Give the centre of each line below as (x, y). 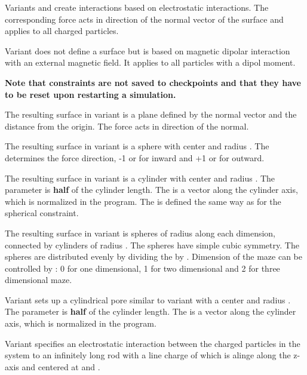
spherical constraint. (42, 213)
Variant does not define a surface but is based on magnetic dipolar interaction (148, 50)
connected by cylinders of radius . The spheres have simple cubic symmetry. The (152, 245)
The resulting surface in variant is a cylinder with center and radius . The (140, 178)
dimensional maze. (39, 280)
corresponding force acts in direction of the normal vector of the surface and (144, 19)
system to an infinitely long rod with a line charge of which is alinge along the (148, 355)
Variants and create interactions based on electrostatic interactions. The (137, 7)
